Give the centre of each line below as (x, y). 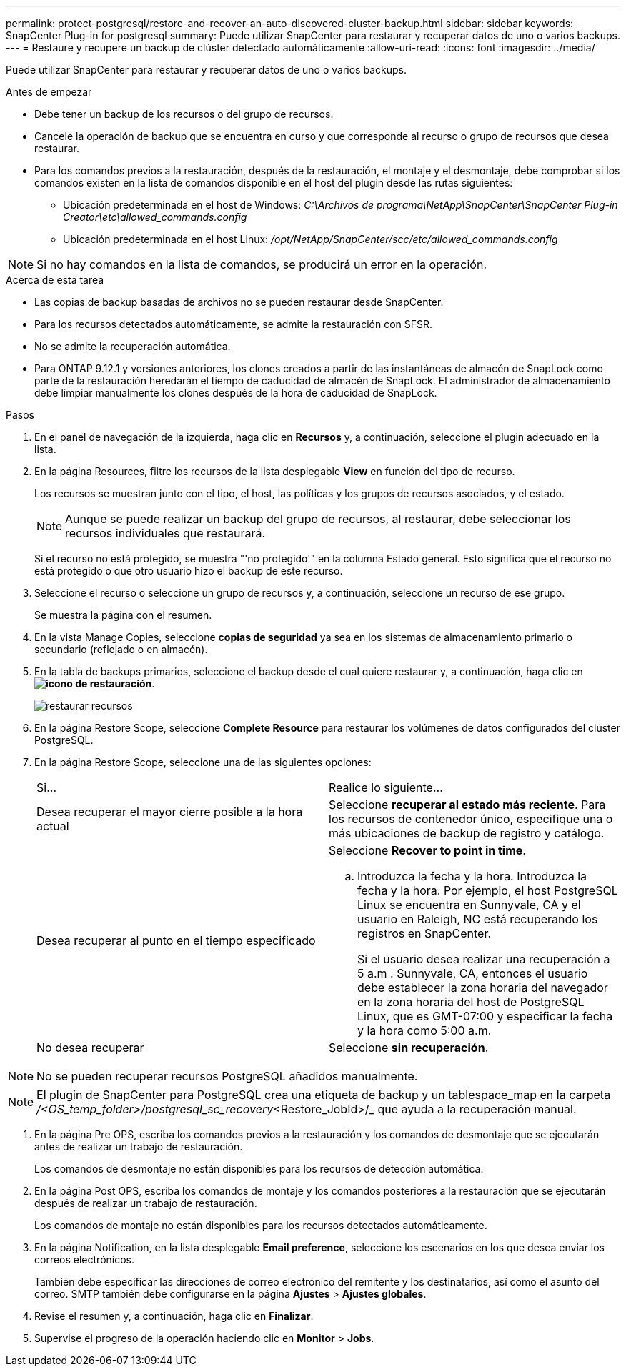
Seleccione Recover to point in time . (427, 850)
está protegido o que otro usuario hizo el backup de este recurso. (189, 571)
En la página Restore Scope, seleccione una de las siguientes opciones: (203, 762)
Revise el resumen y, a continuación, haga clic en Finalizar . (174, 1316)
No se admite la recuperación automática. (133, 346)
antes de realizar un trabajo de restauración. (139, 1147)
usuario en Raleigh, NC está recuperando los (478, 919)
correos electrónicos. (85, 1259)
